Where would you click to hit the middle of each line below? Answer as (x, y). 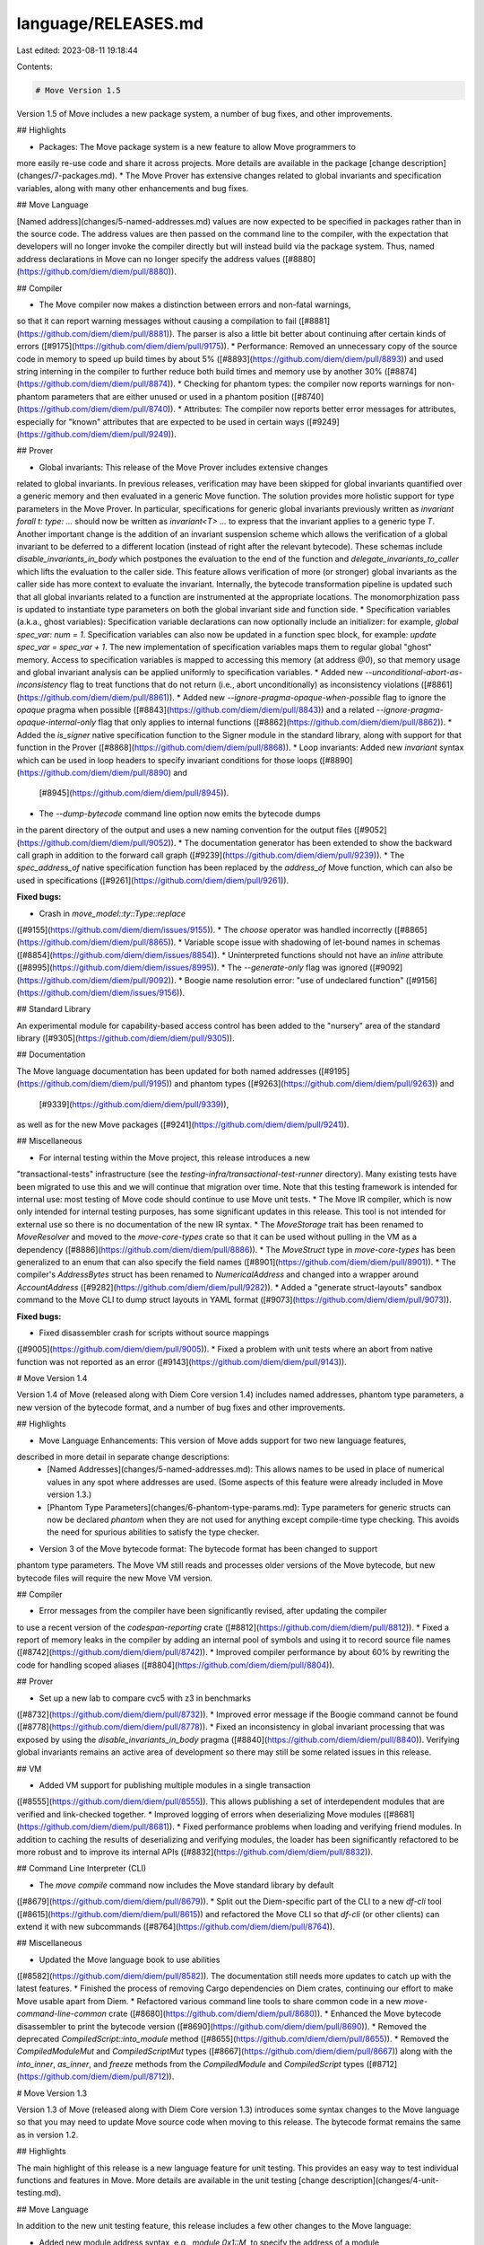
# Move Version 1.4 (52, 1378)
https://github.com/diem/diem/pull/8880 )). (98, 272)
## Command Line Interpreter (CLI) (82, 1869)
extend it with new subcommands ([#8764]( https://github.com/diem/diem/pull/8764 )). (176, 1926)
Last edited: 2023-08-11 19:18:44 (78, 50)
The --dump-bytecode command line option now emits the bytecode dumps (180, 814)
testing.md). (39, 2193)
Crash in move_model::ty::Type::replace (112, 913)
